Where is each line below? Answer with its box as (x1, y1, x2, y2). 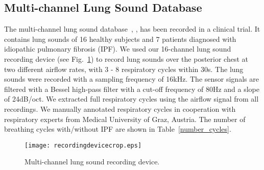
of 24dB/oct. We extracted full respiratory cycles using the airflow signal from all (4, 93, 259, 104)
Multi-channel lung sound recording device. (25, 156, 160, 167)
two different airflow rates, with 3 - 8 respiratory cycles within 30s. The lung (4, 63, 244, 74)
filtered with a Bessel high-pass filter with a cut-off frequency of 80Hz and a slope (4, 83, 259, 94)
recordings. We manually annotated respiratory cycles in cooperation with (4, 103, 236, 114)
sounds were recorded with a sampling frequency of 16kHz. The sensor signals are (4, 74, 259, 84)
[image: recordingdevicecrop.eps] (25, 141, 142, 149)
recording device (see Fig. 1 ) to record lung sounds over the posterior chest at (4, 53, 248, 64)
